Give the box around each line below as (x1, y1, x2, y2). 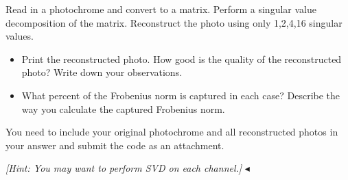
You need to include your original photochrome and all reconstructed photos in (5, 125, 338, 139)
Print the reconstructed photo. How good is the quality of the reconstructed (21, 51, 342, 66)
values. (5, 29, 34, 43)
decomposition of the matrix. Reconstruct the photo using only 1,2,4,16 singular (5, 15, 343, 29)
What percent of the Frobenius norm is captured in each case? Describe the (21, 88, 340, 102)
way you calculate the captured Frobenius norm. (21, 101, 225, 116)
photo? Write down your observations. (21, 65, 183, 79)
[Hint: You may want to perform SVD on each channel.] (5, 161, 242, 175)
